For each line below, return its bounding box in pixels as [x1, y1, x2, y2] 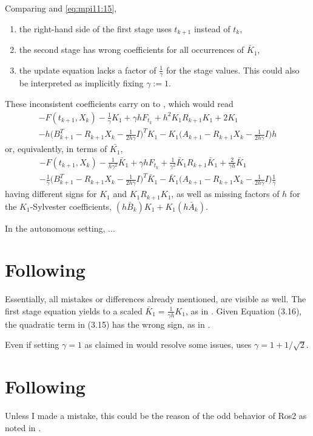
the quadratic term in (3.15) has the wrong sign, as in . [5, 317, 210, 330]
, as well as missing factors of [171, 187, 280, 200]
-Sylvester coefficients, [30, 199, 112, 212]
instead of [194, 22, 231, 35]
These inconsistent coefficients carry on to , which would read [5, 97, 234, 110]
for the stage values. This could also [166, 63, 300, 76]
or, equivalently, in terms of [5, 142, 107, 155]
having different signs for [5, 187, 97, 200]
